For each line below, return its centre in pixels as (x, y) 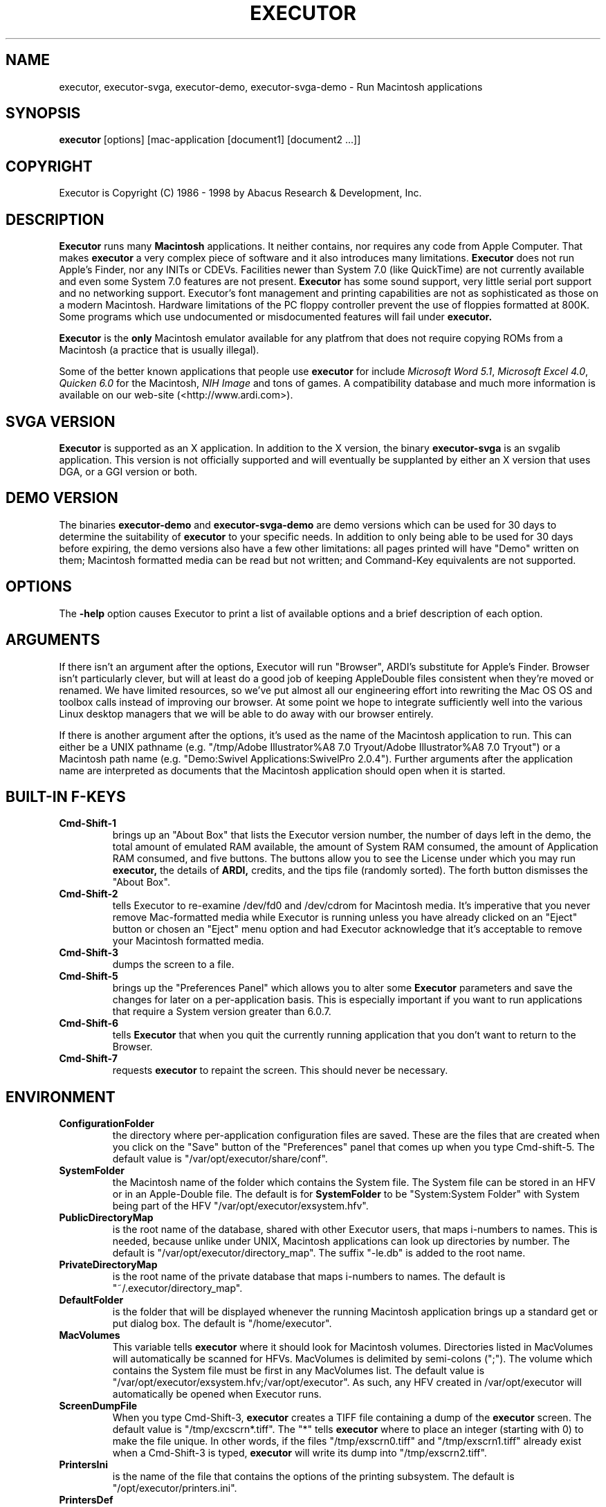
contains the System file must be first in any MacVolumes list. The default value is (299, 1371)
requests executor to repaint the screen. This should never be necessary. (280, 1070)
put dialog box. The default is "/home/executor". (222, 1324)
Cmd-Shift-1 (88, 823)
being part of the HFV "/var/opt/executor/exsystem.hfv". (240, 1206)
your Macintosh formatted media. (188, 941)
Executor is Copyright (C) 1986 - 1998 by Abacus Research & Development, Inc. (240, 193)
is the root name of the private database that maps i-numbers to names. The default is (309, 1277)
